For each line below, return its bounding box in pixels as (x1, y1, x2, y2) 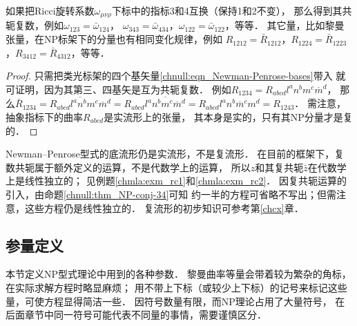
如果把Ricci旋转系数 (6, 3, 95, 17)
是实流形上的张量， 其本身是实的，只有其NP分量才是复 (104, 109, 353, 124)
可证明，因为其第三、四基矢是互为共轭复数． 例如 (6, 81, 231, 96)
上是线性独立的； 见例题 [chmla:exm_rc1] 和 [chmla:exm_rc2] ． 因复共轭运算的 (6, 173, 347, 188)
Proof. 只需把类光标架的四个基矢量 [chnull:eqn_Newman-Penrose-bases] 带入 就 (6, 68, 346, 83)
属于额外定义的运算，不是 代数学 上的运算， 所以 (34, 160, 251, 174)
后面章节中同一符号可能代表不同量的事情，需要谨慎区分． (6, 307, 267, 322)
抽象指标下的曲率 (6, 109, 83, 124)
